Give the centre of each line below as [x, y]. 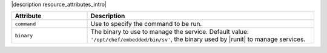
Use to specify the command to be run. [146, 24]
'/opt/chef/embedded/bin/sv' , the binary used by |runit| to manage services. [198, 39]
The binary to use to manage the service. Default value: [170, 32]
